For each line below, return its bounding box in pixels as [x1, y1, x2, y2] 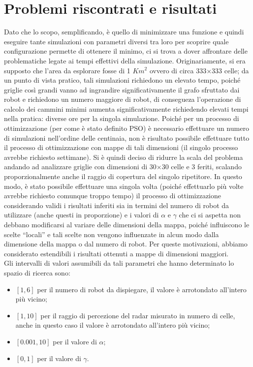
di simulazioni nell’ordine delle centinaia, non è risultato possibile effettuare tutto [4, 132, 250, 143]
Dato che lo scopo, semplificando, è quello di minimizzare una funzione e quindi [4, 27, 244, 37]
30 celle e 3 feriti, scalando [161, 161, 242, 172]
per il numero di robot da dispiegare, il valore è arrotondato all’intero [37, 284, 247, 294]
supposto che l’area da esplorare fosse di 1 [4, 65, 130, 75]
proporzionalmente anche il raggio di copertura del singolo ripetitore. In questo [4, 171, 242, 182]
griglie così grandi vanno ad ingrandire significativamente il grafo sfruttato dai [4, 84, 240, 94]
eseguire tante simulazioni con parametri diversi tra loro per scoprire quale [4, 36, 229, 46]
